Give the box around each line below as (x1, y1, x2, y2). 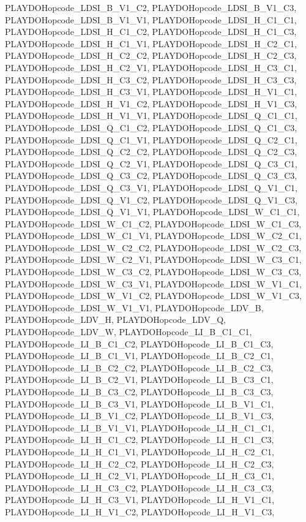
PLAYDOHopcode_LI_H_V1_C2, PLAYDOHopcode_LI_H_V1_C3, (5, 505, 275, 518)
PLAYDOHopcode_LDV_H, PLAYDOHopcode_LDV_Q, (5, 313, 226, 326)
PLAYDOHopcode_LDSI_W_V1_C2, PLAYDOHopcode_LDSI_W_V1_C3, (5, 289, 302, 302)
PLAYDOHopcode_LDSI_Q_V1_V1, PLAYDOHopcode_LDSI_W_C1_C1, (5, 205, 300, 218)
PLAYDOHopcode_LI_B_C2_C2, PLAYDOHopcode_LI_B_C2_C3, (5, 361, 274, 374)
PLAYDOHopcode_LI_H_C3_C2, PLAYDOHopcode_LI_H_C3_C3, (5, 481, 274, 494)
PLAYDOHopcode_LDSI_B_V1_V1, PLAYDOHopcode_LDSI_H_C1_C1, (5, 13, 297, 26)
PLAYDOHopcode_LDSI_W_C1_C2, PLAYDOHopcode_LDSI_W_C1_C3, (5, 217, 302, 230)
